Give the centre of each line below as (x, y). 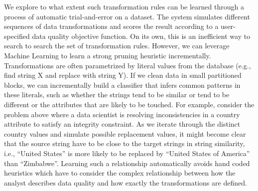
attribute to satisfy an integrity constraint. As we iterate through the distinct (122, 124)
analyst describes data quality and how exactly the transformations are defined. (126, 182)
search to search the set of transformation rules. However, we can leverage (117, 46)
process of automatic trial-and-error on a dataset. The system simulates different (127, 16)
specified (17, 36)
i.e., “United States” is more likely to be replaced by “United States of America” (127, 153)
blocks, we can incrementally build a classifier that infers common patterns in (122, 85)
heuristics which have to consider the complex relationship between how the (120, 173)
